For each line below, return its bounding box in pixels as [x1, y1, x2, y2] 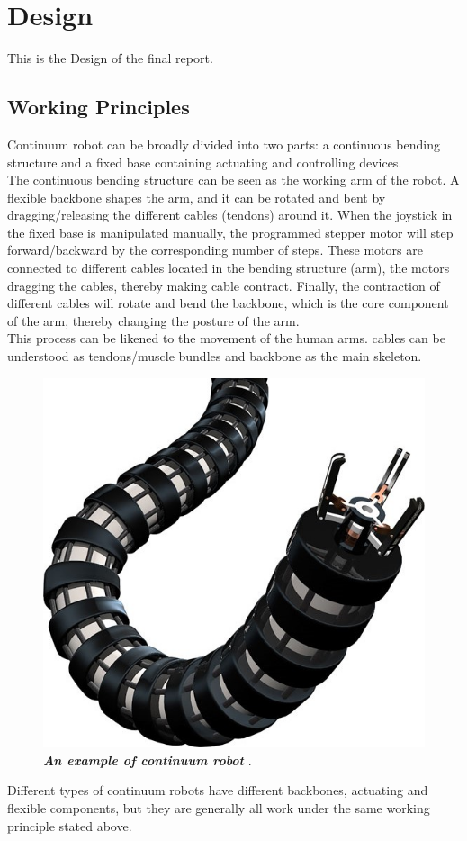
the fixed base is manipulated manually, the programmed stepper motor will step [7, 222, 454, 241]
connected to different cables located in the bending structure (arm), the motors [7, 258, 450, 277]
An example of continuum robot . [43, 750, 252, 769]
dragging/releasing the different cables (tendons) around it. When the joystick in [7, 205, 453, 224]
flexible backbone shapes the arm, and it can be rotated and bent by [7, 187, 386, 206]
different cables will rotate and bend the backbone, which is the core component [7, 294, 449, 312]
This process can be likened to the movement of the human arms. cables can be [7, 329, 445, 348]
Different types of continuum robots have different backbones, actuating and [7, 781, 428, 800]
